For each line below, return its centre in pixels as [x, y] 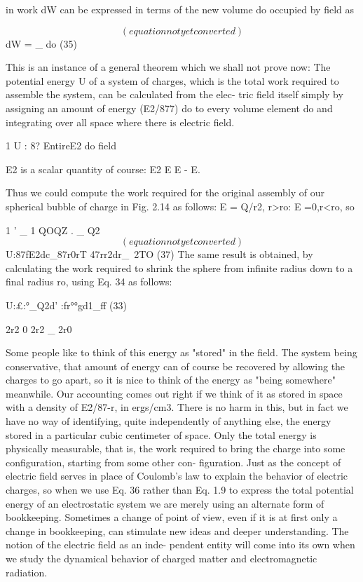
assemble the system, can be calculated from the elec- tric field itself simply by [174, 94]
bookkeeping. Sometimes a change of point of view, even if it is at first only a [172, 517]
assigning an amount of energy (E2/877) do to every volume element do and [169, 108]
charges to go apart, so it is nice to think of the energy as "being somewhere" [171, 380]
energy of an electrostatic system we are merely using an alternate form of [165, 503]
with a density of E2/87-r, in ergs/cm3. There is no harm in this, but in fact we [177, 407]
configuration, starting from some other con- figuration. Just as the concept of [173, 462]
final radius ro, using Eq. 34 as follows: [89, 282]
